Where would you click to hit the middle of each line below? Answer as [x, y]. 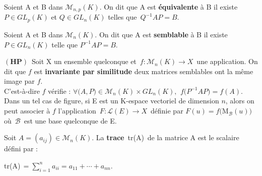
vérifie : [59, 91]
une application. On [227, 61]
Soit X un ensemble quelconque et [84, 61]
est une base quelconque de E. [70, 120]
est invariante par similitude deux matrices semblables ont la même [144, 71]
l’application [77, 111]
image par [19, 81]
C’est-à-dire [22, 91]
